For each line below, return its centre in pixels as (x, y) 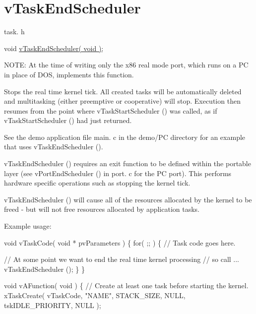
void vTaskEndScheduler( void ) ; (54, 48)
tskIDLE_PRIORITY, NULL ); (53, 305)
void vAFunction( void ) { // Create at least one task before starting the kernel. (126, 285)
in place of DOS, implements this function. (69, 74)
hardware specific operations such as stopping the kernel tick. (97, 183)
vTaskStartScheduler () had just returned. (68, 120)
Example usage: (28, 226)
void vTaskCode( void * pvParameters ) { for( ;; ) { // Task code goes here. (120, 242)
